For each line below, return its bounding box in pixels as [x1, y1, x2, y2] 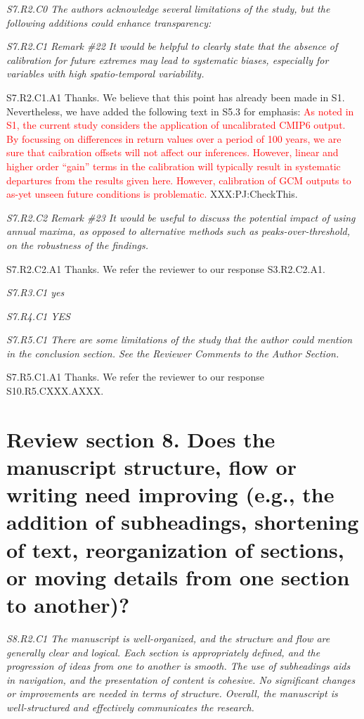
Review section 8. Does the [6, 424, 275, 453]
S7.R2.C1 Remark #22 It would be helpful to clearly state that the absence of [6, 39, 338, 53]
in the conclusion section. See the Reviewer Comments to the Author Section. [6, 345, 339, 360]
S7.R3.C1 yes [6, 285, 65, 300]
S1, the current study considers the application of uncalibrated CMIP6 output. [6, 117, 346, 132]
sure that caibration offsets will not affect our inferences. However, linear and [6, 145, 339, 160]
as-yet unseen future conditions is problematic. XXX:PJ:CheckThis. [6, 186, 298, 201]
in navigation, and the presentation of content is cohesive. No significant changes [6, 672, 356, 687]
